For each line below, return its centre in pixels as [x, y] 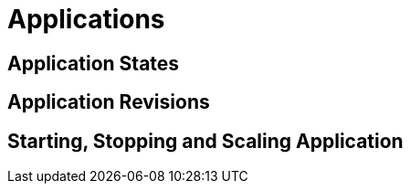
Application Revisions [109, 102]
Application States [94, 63]
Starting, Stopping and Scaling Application [205, 141]
